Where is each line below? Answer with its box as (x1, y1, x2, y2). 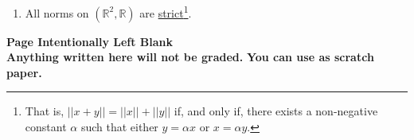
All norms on (25, 4, 89, 21)
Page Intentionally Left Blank (6, 33, 174, 49)
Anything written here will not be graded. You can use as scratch (6, 49, 374, 65)
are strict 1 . (139, 2, 192, 21)
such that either (80, 119, 158, 135)
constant (25, 119, 67, 135)
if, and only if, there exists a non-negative (174, 103, 378, 119)
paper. (6, 64, 42, 80)
